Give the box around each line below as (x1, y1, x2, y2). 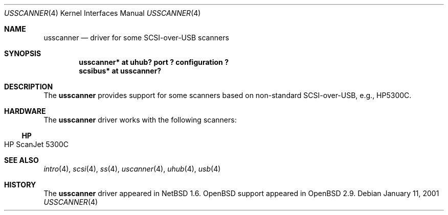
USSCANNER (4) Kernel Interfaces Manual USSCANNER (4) (4, 9, 201, 17)
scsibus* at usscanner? (79, 66, 162, 75)
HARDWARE (4, 107, 46, 115)
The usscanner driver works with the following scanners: (43, 115, 237, 124)
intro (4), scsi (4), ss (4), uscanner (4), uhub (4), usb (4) (43, 164, 221, 173)
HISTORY (4, 180, 36, 189)
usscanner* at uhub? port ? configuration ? (79, 58, 229, 66)
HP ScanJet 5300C (4, 140, 69, 149)
